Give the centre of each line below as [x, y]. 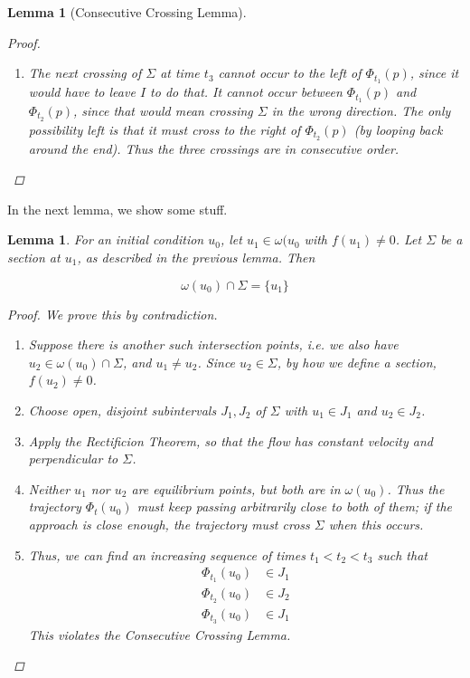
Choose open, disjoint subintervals [122, 410]
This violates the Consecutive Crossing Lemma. [160, 634]
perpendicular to [73, 458]
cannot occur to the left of [290, 73]
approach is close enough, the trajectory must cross [169, 524]
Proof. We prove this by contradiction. [113, 314]
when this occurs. [376, 524]
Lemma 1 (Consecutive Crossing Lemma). [127, 12]
